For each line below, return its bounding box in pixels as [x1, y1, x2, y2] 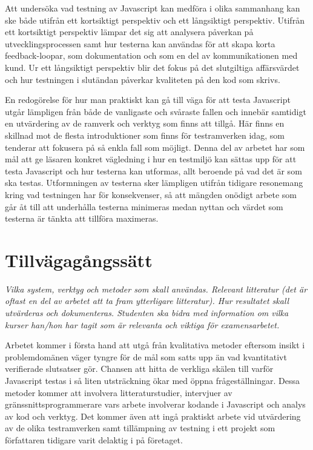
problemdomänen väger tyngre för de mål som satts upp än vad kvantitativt [5, 350, 287, 363]
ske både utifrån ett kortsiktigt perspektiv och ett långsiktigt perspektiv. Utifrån [5, 13, 305, 26]
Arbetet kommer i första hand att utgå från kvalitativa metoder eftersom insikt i [5, 339, 305, 351]
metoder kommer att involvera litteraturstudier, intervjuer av [5, 386, 232, 399]
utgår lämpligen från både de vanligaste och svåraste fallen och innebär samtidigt [5, 105, 306, 117]
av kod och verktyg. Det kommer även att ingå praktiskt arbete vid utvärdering [5, 409, 301, 422]
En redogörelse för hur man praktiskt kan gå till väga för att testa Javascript [5, 93, 291, 106]
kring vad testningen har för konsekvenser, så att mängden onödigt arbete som [5, 188, 297, 200]
